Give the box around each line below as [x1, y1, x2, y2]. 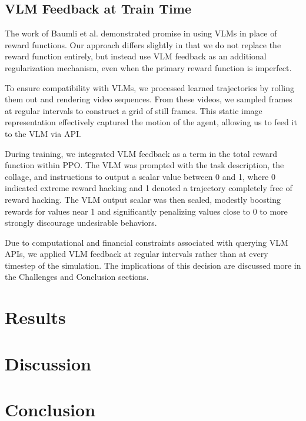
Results [5, 305, 66, 329]
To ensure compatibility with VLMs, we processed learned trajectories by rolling [5, 81, 294, 93]
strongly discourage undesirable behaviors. [5, 216, 157, 229]
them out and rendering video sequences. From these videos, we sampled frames [5, 93, 292, 105]
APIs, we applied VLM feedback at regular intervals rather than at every [5, 248, 268, 260]
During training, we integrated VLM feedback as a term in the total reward [5, 147, 278, 159]
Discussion [5, 351, 91, 375]
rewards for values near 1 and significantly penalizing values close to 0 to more [5, 205, 288, 217]
